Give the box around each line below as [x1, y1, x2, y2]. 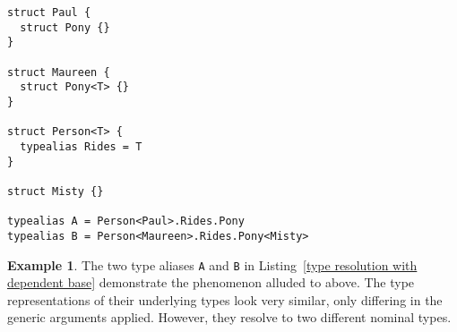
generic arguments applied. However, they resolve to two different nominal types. [7, 308, 452, 327]
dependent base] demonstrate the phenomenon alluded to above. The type [7, 273, 415, 292]
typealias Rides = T [20, 140, 142, 153]
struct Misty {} [7, 184, 104, 198]
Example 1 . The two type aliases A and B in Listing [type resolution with [7, 255, 418, 274]
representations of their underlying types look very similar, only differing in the [7, 290, 443, 309]
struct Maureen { [7, 65, 110, 79]
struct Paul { [7, 6, 91, 19]
